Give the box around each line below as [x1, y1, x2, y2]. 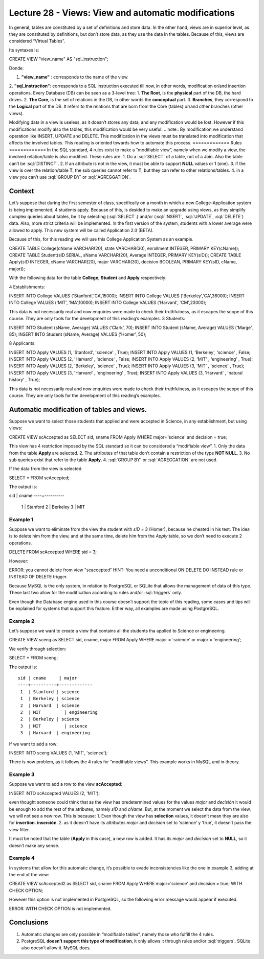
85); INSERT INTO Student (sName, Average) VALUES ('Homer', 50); [9, 331, 147, 337]
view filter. [9, 826, 30, 832]
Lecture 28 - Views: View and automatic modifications [9, 7, 235, 18]
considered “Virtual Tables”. [9, 38, 66, 44]
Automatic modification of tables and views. [9, 405, 147, 414]
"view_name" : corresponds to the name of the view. [21, 74, 129, 80]
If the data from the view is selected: [9, 466, 83, 472]
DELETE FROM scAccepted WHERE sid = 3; [9, 549, 97, 555]
